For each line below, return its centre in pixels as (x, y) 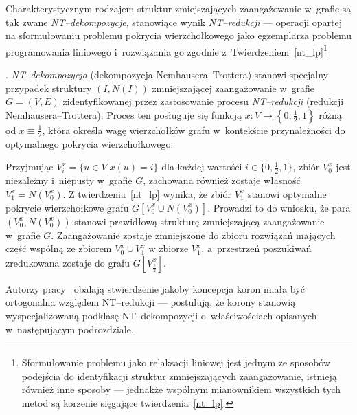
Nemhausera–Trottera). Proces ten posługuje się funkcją (124, 114)
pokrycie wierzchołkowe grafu (67, 207)
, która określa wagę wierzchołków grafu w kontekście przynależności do (194, 130)
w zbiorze (169, 248)
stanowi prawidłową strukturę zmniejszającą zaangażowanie (199, 221)
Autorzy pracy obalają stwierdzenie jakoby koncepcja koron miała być (155, 288)
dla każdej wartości (202, 167)
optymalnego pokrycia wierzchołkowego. (90, 143)
